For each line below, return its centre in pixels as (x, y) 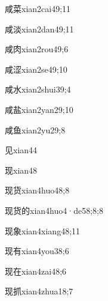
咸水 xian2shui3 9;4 (38, 89)
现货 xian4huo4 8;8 (37, 190)
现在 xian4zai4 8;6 (36, 271)
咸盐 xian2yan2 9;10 (39, 109)
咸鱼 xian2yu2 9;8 (35, 129)
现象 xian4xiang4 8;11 (43, 230)
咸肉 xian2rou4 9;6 (37, 49)
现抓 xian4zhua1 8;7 (39, 291)
